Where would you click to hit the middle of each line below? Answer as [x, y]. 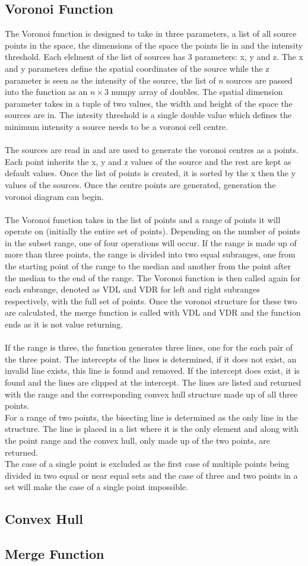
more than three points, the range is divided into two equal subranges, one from [150, 254]
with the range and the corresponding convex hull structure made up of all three [151, 394]
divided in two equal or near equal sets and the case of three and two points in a [151, 475]
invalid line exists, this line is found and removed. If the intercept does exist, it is [152, 371]
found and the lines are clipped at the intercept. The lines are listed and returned [153, 382]
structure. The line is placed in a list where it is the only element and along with [152, 429]
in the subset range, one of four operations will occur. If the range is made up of [151, 242]
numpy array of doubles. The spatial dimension [197, 92]
